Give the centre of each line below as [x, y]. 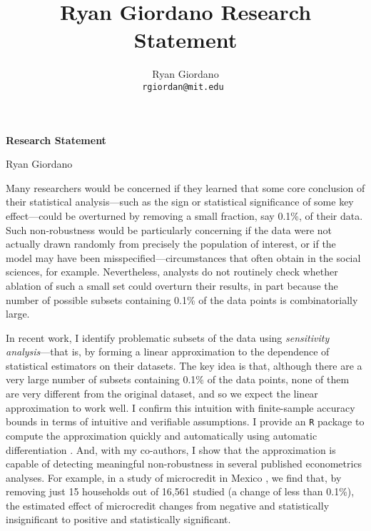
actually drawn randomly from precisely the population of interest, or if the [171, 244]
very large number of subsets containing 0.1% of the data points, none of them [178, 379]
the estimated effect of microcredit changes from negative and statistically [168, 505]
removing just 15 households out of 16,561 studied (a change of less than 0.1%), [180, 491]
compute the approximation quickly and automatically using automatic [162, 435]
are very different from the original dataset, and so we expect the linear [162, 394]
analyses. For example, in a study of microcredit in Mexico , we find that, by [174, 477]
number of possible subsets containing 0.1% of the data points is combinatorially [182, 299]
